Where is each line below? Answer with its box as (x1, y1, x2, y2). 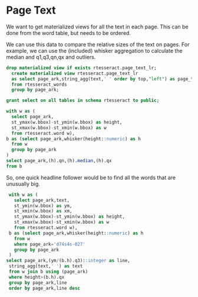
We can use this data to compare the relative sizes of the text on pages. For (6, 41, 190, 48)
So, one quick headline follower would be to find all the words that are (6, 174, 176, 181)
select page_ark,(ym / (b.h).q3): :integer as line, (6, 258, 131, 264)
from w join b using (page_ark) (8, 269, 88, 275)
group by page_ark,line (8, 279, 67, 286)
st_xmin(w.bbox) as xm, (14, 208, 72, 214)
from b (6, 163, 22, 169)
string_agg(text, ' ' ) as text (8, 263, 83, 269)
